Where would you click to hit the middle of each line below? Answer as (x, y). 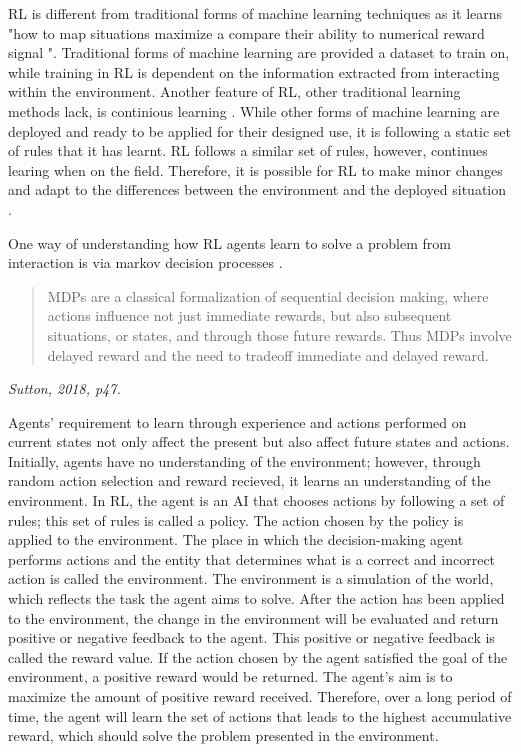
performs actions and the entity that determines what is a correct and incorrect (252, 558)
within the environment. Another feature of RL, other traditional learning (234, 91)
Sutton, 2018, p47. (64, 388)
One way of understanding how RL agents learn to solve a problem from (229, 242)
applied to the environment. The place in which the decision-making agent (236, 539)
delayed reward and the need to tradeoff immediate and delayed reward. (268, 354)
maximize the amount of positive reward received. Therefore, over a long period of (260, 696)
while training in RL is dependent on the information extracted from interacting (254, 71)
